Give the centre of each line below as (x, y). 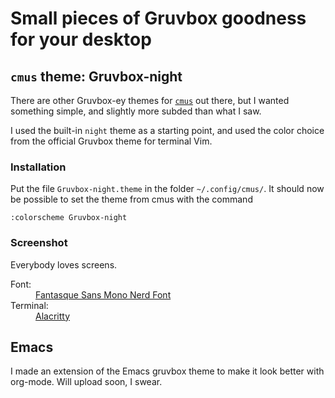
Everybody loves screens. (64, 264)
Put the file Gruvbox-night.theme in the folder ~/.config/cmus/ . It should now (167, 189)
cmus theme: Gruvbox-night (96, 76)
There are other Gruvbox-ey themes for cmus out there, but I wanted (150, 100)
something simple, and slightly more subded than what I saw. (136, 111)
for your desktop (81, 39)
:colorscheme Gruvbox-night (69, 218)
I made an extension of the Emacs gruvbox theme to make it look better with (167, 371)
